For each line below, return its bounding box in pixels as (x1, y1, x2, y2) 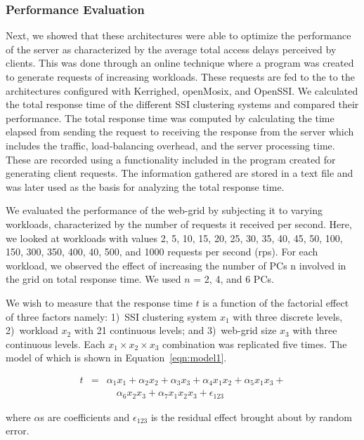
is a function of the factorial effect (202, 295, 349, 309)
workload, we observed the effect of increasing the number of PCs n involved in (6, 258, 346, 272)
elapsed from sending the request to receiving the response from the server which (6, 124, 354, 139)
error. (6, 423, 30, 438)
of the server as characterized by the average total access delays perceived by (6, 41, 337, 56)
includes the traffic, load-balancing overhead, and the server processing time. (6, 138, 335, 152)
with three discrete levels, (233, 309, 343, 324)
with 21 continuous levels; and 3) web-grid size (74, 323, 277, 338)
